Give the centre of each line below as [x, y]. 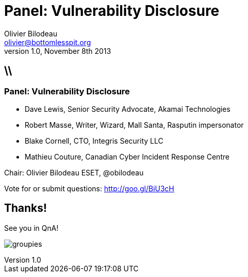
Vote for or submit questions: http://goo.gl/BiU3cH [89, 188]
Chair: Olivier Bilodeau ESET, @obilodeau [74, 172]
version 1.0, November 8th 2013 [58, 51]
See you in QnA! [31, 228]
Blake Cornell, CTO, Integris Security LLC [94, 141]
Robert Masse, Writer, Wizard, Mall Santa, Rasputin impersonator [134, 125]
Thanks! [26, 208]
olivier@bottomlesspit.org [47, 42]
